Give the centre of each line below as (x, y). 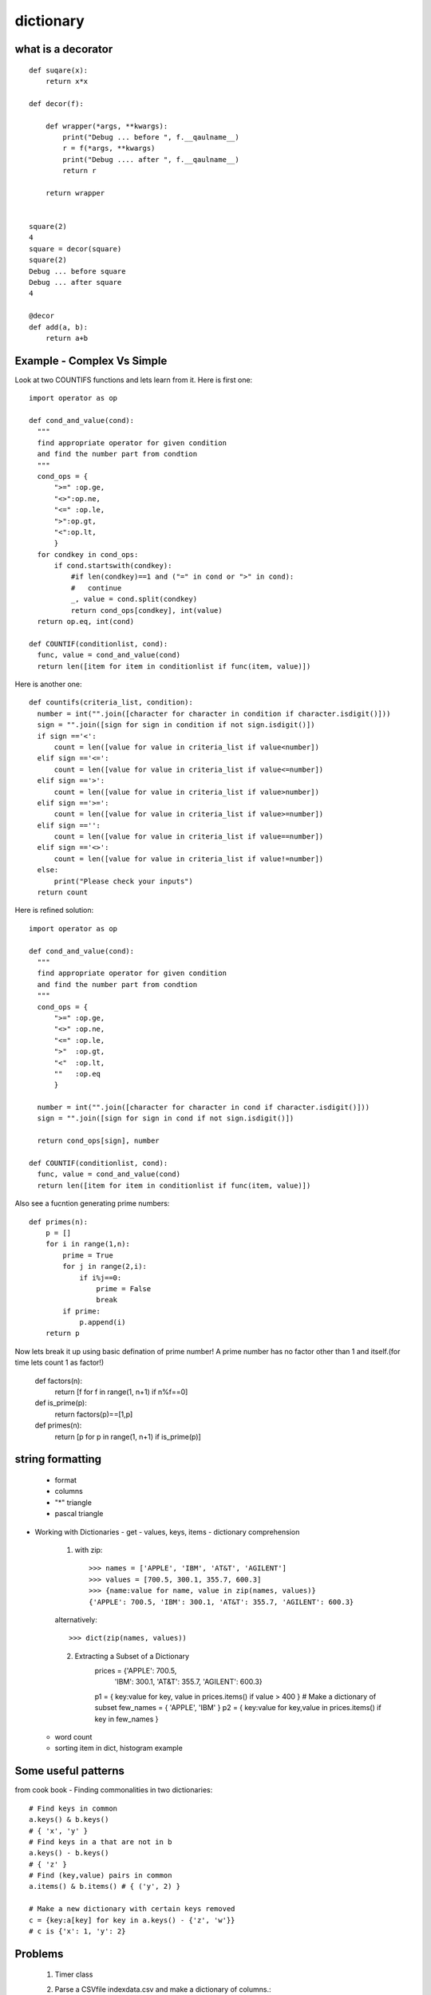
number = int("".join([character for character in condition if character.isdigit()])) (214, 713)
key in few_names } (127, 1719)
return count (63, 893)
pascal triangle (79, 1514)
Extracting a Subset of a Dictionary (132, 1656)
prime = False (124, 1288)
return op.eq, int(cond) (86, 622)
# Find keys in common (73, 1808)
